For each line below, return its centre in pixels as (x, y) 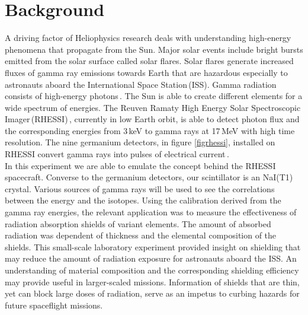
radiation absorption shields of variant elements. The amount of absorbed (138, 223)
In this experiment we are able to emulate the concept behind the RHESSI (140, 165)
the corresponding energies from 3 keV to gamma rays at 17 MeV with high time (150, 130)
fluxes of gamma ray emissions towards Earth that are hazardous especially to (146, 72)
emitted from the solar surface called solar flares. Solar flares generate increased (149, 61)
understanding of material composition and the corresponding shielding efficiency (152, 270)
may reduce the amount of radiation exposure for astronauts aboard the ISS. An (151, 258)
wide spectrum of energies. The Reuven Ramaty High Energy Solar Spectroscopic (153, 107)
